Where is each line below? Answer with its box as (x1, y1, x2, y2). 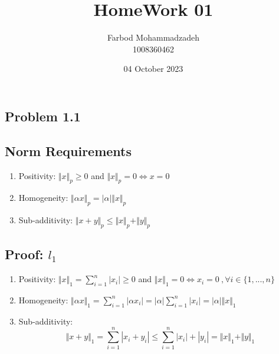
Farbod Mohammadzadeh (107, 31, 200, 44)
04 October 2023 (123, 62, 183, 75)
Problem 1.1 (5, 107, 81, 125)
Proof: (5, 245, 44, 263)
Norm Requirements (5, 141, 132, 160)
